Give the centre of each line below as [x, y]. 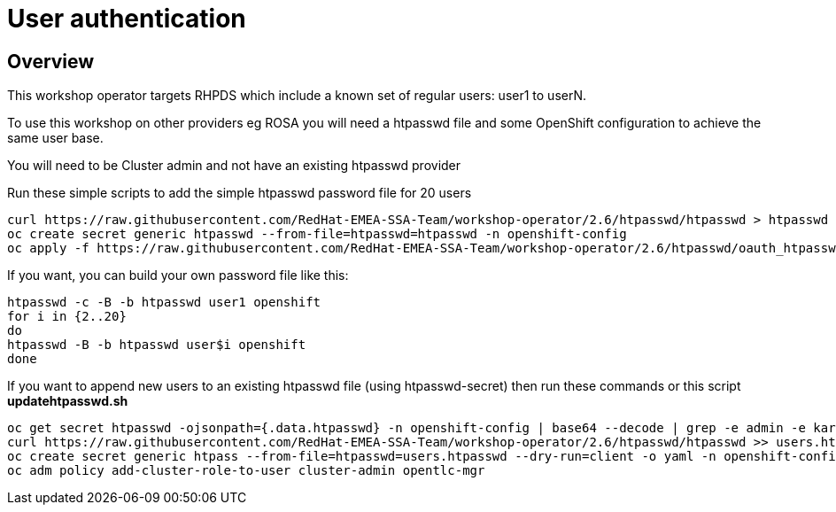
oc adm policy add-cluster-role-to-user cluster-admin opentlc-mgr [246, 471]
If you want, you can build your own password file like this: [178, 275]
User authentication [127, 19]
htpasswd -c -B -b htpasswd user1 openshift [164, 303]
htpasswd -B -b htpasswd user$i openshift [157, 345]
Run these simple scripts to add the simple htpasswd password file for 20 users [240, 193]
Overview [51, 61]
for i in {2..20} [67, 317]
